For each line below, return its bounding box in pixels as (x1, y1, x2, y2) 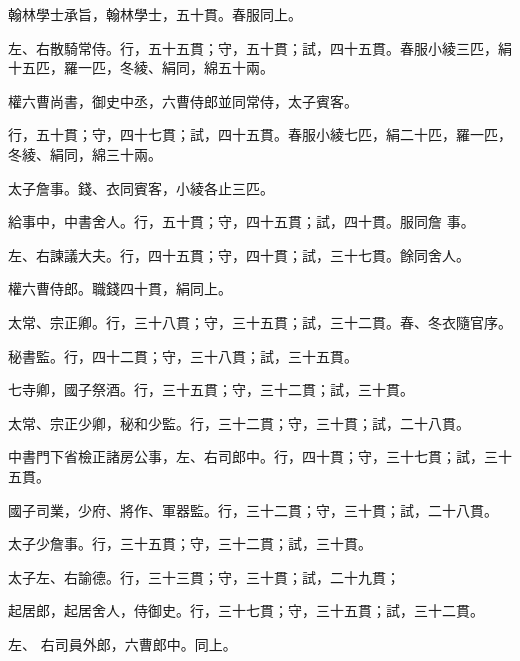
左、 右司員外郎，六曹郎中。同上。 (8, 633, 237, 654)
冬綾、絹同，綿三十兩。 (8, 143, 162, 164)
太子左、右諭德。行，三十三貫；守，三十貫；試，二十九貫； (8, 566, 400, 587)
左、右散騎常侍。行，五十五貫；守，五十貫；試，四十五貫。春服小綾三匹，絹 (8, 37, 512, 58)
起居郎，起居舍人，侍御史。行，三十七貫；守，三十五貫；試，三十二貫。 (8, 600, 484, 621)
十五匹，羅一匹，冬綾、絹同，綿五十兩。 (8, 57, 274, 78)
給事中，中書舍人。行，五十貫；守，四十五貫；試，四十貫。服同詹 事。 (8, 211, 475, 232)
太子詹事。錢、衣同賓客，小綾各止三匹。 (8, 177, 274, 198)
